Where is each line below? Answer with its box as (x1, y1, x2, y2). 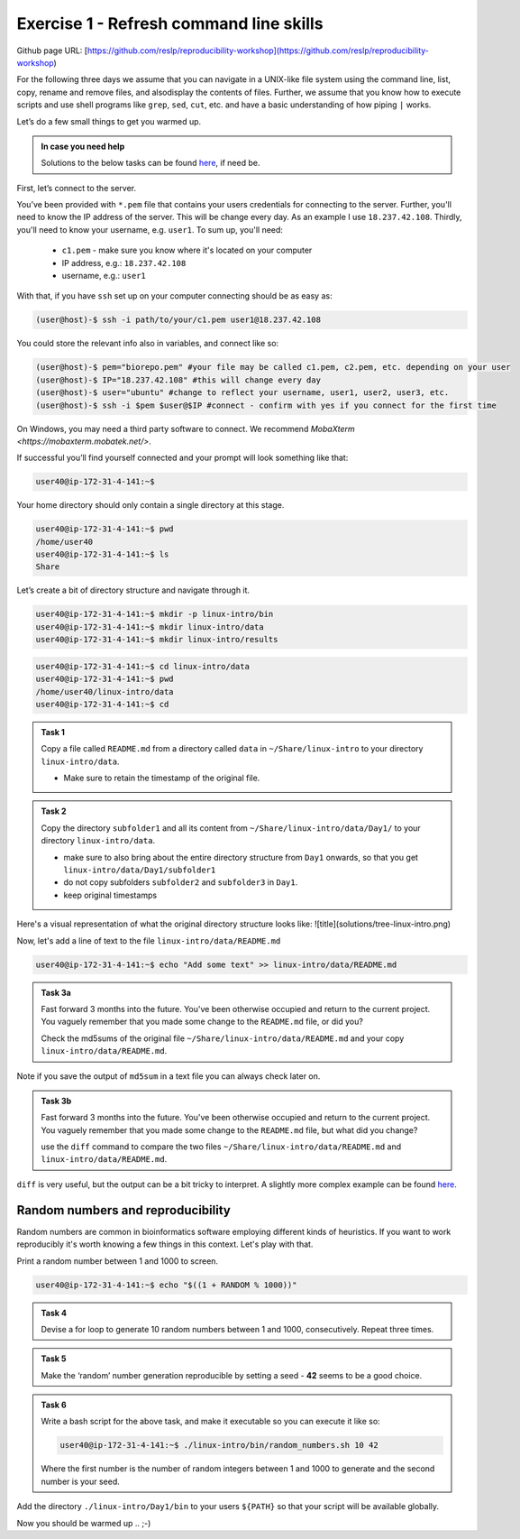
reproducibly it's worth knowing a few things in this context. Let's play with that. (16, 1239, 314, 1249)
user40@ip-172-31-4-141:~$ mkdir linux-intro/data (35, 622, 265, 631)
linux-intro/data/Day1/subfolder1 (63, 865, 216, 875)
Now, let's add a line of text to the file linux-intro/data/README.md (16, 935, 281, 946)
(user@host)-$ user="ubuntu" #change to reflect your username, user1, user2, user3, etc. (35, 388, 450, 398)
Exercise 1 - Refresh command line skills (16, 14, 324, 33)
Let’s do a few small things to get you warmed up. (16, 115, 202, 126)
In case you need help (41, 141, 125, 152)
